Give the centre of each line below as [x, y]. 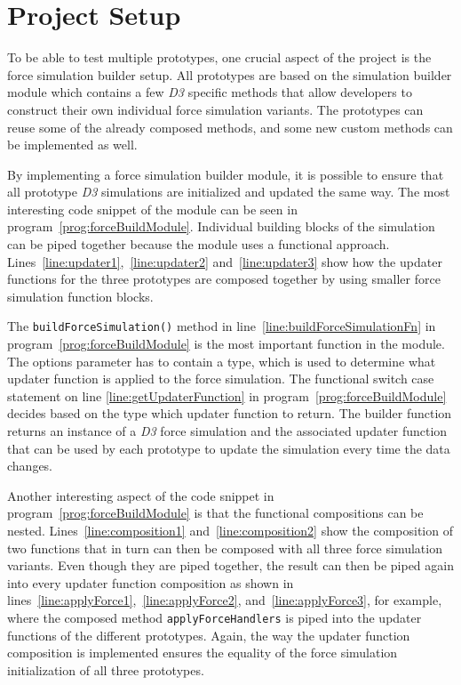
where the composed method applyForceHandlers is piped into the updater [215, 617]
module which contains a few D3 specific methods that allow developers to [210, 92]
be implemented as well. [72, 145]
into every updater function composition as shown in [151, 582]
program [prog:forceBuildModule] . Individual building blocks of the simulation [221, 226]
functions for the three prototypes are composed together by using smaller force [224, 279]
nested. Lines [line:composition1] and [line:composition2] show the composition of [230, 531]
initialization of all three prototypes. [106, 669]
